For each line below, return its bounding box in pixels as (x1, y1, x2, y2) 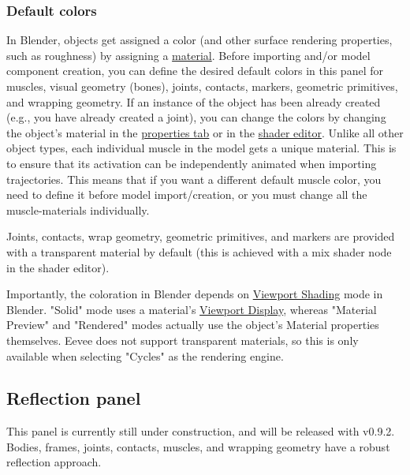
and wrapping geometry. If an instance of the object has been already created (6, 93, 381, 110)
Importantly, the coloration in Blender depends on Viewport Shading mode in (6, 286, 383, 302)
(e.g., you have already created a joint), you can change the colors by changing (6, 109, 386, 125)
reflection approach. (6, 454, 102, 470)
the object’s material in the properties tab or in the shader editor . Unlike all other (6, 124, 404, 140)
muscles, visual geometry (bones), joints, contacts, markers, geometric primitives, (6, 78, 398, 94)
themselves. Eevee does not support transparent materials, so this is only (6, 331, 359, 348)
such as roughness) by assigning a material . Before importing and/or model (6, 47, 371, 63)
